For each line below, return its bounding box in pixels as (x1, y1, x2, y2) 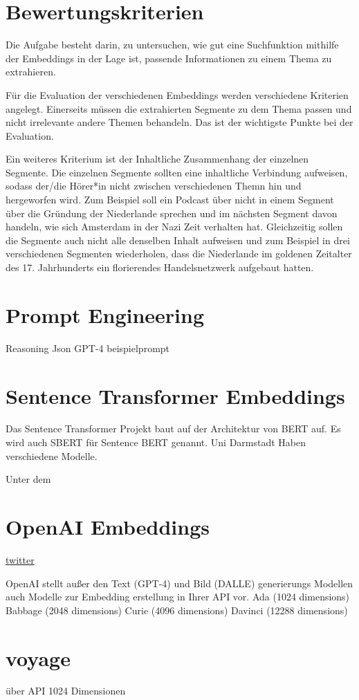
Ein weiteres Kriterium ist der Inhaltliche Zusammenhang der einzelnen (6, 151, 309, 166)
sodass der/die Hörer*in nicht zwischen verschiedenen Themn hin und (6, 178, 302, 193)
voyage (6, 643, 71, 672)
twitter (6, 552, 35, 567)
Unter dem (6, 472, 51, 486)
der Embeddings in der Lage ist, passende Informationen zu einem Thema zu (6, 50, 332, 65)
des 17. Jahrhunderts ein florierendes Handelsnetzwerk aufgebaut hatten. (6, 260, 314, 275)
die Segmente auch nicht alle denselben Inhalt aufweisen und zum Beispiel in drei (6, 232, 350, 247)
